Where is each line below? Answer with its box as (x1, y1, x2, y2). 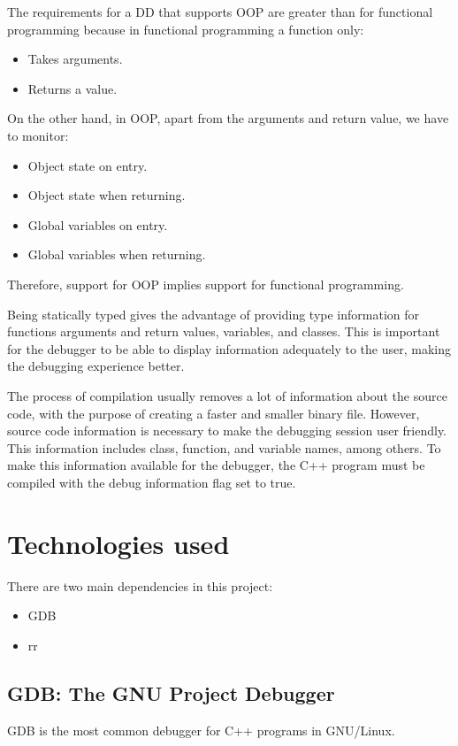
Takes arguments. (27, 50, 123, 68)
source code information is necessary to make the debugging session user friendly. (7, 421, 447, 440)
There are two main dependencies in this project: (7, 576, 273, 595)
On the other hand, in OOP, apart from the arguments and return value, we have (7, 109, 449, 127)
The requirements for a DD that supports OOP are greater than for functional (7, 3, 433, 20)
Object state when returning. (27, 186, 186, 204)
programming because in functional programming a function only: (7, 19, 364, 38)
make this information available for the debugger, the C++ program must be (7, 456, 425, 474)
